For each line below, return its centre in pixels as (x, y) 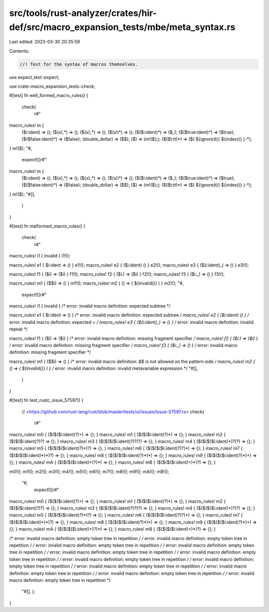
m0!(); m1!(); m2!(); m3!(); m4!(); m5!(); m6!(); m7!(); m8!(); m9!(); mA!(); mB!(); (89, 471)
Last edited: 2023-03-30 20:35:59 (45, 42)
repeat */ (18, 329)
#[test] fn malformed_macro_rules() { (47, 226)
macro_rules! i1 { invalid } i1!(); (40, 256)
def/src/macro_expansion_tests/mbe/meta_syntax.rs (122, 27)
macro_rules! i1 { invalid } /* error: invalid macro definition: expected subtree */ (90, 306)
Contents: (19, 51)
